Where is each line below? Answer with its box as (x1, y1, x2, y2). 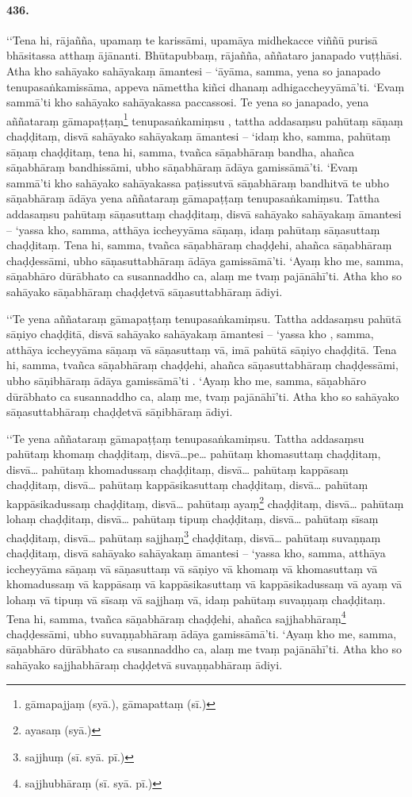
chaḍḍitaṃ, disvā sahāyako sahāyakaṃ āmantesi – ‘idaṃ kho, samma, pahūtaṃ (6, 128, 391, 144)
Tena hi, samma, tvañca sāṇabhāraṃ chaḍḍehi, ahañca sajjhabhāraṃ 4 (6, 607, 346, 626)
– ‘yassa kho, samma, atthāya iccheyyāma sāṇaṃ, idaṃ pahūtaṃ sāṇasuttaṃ (6, 221, 380, 237)
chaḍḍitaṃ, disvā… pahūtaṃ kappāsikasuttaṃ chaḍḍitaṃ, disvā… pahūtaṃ (6, 476, 368, 493)
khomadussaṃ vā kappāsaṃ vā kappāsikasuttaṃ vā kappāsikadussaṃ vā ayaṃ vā (6, 576, 402, 592)
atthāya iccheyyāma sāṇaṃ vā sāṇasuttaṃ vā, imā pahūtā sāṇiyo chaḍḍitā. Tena (6, 341, 397, 357)
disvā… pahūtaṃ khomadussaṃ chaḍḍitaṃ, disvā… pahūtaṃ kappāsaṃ (6, 460, 349, 477)
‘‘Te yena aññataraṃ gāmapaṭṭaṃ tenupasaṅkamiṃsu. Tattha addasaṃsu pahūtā (6, 310, 402, 326)
